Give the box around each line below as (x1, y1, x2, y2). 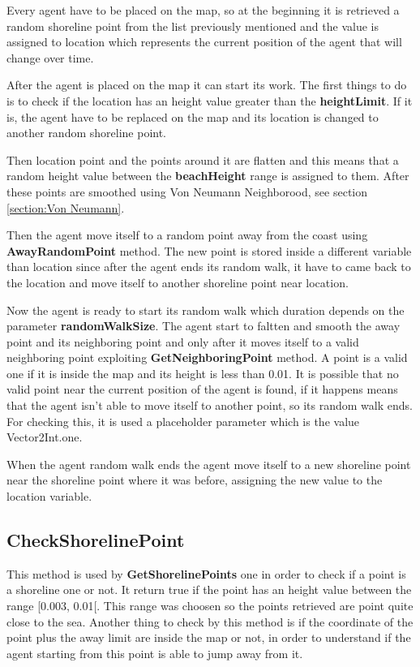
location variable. (6, 488, 92, 505)
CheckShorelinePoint (6, 527, 185, 553)
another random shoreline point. (6, 124, 167, 141)
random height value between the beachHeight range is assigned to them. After (6, 167, 409, 184)
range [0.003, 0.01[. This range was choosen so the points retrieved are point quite (6, 597, 414, 614)
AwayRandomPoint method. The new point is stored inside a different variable (6, 242, 412, 259)
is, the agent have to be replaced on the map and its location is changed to (6, 108, 379, 125)
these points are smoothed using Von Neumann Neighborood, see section (6, 183, 368, 200)
